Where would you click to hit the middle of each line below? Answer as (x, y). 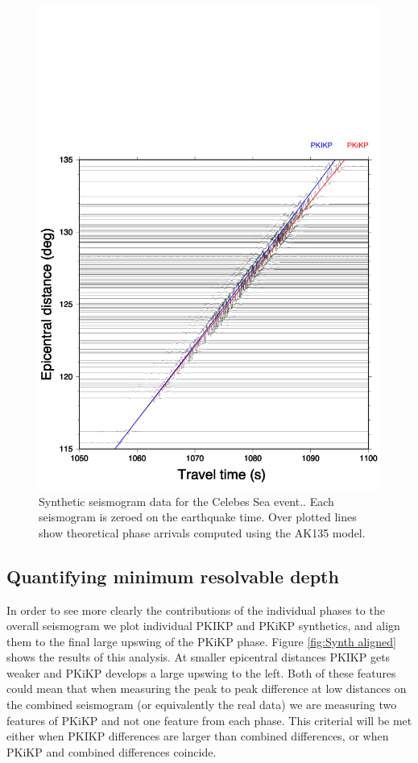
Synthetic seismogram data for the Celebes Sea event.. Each (186, 501)
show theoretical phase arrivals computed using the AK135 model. (202, 532)
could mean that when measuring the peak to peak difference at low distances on (207, 688)
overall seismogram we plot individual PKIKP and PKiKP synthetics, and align (203, 626)
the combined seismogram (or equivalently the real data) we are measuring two (202, 705)
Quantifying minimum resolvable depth (173, 576)
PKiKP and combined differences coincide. (112, 751)
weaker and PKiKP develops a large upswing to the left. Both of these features (201, 672)
